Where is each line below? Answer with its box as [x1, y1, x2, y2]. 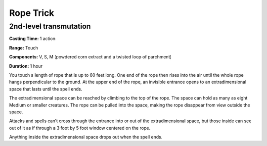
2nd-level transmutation [9, 22, 91, 31]
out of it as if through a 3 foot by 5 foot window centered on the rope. [9, 125, 151, 131]
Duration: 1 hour [9, 63, 43, 69]
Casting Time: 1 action [9, 36, 56, 42]
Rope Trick [9, 7, 54, 18]
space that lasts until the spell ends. [9, 86, 83, 92]
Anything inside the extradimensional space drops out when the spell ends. [9, 134, 163, 140]
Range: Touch [9, 45, 38, 50]
